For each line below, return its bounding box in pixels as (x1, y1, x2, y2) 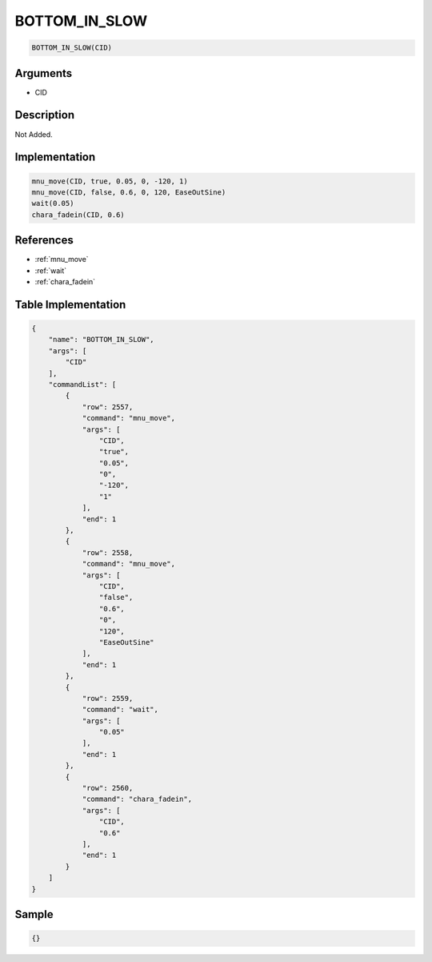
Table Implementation (14, 297, 126, 312)
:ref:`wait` (34, 265, 67, 276)
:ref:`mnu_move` (34, 255, 89, 264)
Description (14, 108, 75, 122)
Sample (14, 908, 54, 921)
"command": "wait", (82, 705, 159, 714)
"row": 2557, (82, 402, 134, 412)
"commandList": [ (48, 380, 117, 388)
